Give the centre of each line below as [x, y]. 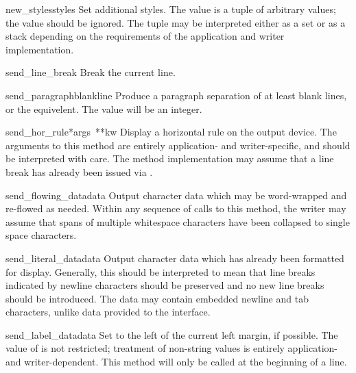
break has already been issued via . [79, 171]
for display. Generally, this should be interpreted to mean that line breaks [161, 271]
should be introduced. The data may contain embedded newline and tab [157, 298]
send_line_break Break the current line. [91, 72]
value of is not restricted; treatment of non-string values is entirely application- [171, 348]
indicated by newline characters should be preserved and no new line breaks [165, 285]
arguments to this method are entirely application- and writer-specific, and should [178, 145]
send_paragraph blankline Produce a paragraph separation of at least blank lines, [176, 95]
